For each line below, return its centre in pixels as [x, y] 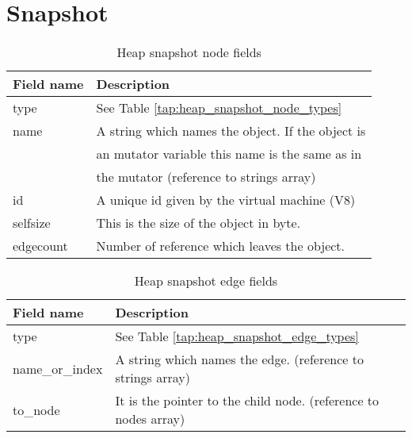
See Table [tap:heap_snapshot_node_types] [219, 108]
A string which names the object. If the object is [231, 131]
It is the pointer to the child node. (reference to [247, 401]
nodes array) [150, 419]
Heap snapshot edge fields [206, 281]
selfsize [32, 223]
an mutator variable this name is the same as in [229, 154]
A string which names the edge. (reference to [240, 359]
